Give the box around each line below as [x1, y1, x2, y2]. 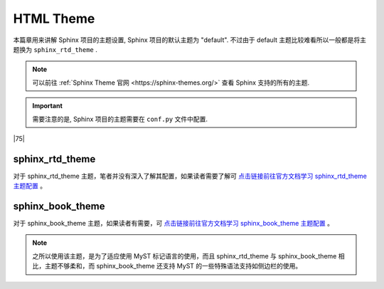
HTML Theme [13, 11, 95, 26]
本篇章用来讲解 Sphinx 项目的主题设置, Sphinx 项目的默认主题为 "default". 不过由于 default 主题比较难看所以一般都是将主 [13, 36, 366, 44]
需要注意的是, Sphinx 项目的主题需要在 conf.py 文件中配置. [32, 115, 208, 123]
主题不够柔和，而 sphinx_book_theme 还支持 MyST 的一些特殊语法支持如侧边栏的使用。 [44, 262, 302, 270]
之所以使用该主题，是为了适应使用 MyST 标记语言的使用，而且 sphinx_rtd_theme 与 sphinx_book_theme [32, 251, 337, 260]
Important [32, 102, 63, 110]
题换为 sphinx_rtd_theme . [13, 45, 97, 53]
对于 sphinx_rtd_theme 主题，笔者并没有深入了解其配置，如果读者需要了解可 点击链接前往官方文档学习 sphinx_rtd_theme [13, 172, 368, 180]
